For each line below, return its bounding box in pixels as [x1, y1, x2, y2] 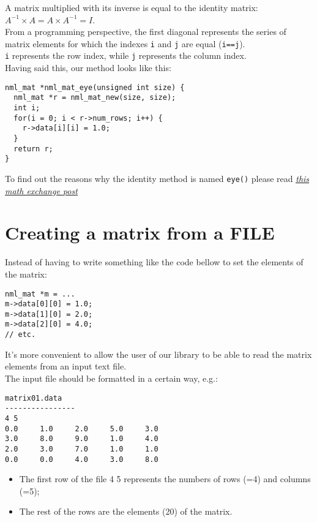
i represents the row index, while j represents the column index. [5, 49, 247, 62]
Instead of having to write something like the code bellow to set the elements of [5, 255, 304, 268]
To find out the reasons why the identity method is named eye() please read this [5, 172, 310, 184]
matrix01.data [5, 393, 62, 403]
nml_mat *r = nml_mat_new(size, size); [13, 93, 176, 102]
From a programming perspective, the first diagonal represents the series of [5, 25, 286, 38]
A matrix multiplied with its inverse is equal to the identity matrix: [5, 1, 258, 13]
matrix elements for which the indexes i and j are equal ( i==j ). [5, 37, 245, 50]
